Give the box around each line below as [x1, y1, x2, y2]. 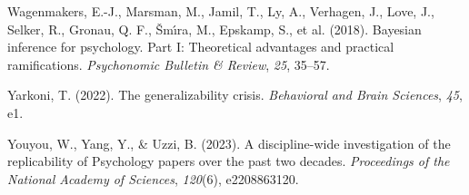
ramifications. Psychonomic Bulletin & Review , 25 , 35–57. [7, 54, 330, 73]
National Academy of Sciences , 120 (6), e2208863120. [7, 169, 299, 188]
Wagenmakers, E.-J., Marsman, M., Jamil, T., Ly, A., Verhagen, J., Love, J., [7, 2, 434, 20]
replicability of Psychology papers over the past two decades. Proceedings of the [7, 151, 450, 171]
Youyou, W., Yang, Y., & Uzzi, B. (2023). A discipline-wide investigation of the [7, 133, 451, 152]
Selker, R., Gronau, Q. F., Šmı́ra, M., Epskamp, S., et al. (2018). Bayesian [7, 19, 422, 38]
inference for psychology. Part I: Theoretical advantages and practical [7, 37, 394, 56]
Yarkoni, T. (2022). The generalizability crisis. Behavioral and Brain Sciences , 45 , [7, 85, 463, 104]
